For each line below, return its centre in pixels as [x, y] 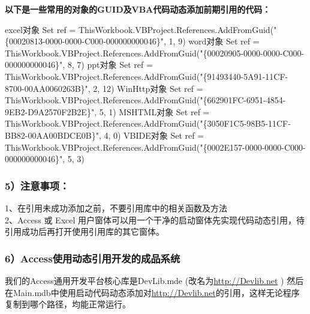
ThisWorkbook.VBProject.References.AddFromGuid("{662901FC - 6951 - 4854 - [145, 100]
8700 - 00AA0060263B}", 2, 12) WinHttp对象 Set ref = [104, 88]
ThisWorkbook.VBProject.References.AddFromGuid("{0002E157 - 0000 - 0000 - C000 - [155, 147]
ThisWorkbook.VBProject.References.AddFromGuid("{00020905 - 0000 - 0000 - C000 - [155, 53]
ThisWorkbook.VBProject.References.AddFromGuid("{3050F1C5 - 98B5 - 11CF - [148, 123]
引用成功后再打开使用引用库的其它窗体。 [85, 231]
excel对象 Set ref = [40, 29]
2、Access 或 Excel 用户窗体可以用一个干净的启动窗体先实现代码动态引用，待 [155, 219]
